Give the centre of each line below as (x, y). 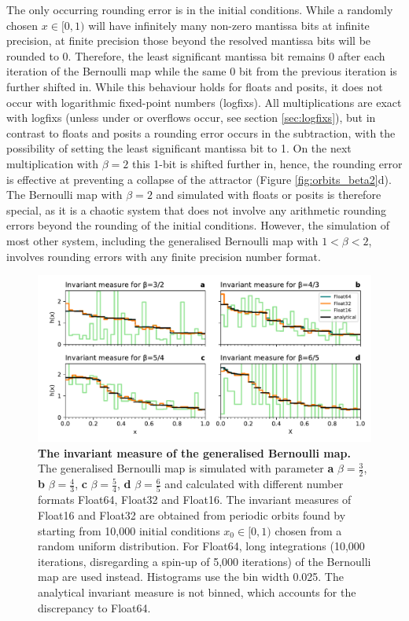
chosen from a (308, 530)
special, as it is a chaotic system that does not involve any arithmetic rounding (197, 209)
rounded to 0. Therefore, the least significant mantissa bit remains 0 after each (196, 55)
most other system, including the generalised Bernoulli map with (162, 240)
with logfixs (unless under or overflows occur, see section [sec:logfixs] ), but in (191, 118)
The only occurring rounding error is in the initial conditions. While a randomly (200, 9)
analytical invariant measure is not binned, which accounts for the (197, 592)
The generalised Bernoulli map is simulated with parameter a (186, 468)
